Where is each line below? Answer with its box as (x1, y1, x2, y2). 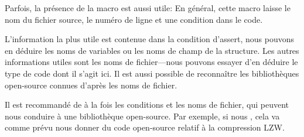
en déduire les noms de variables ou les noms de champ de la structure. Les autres (5, 44, 299, 56)
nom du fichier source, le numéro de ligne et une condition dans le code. (5, 13, 263, 25)
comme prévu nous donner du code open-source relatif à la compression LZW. (5, 121, 285, 133)
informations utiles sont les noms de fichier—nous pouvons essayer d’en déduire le (5, 56, 298, 68)
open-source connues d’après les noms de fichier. (5, 78, 177, 91)
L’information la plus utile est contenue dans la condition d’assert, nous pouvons (5, 33, 294, 45)
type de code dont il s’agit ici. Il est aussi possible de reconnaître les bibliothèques (5, 67, 299, 79)
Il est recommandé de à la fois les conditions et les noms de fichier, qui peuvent (5, 98, 289, 111)
